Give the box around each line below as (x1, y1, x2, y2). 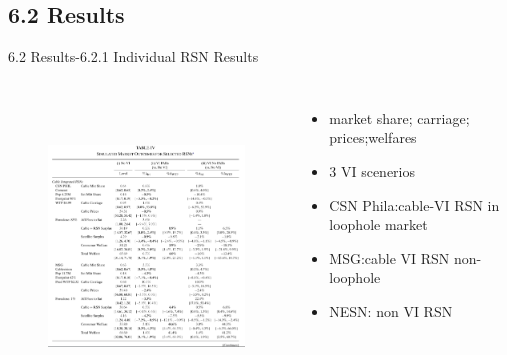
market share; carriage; (329, 107, 470, 128)
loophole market (329, 214, 428, 235)
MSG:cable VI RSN (329, 247, 450, 268)
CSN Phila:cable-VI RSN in (329, 194, 500, 215)
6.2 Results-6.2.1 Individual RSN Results (8, 46, 259, 67)
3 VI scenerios (329, 160, 416, 181)
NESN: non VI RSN (329, 300, 453, 321)
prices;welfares (329, 127, 417, 148)
